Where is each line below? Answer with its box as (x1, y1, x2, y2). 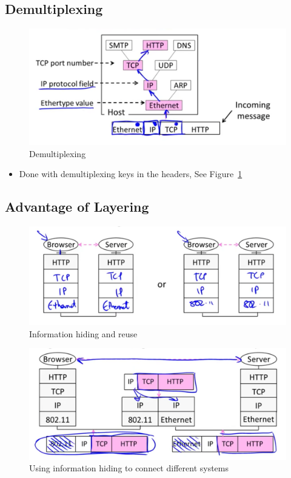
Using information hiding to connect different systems (29, 462, 229, 474)
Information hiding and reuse (29, 327, 138, 340)
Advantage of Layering (5, 197, 149, 216)
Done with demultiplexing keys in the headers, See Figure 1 (19, 167, 242, 180)
